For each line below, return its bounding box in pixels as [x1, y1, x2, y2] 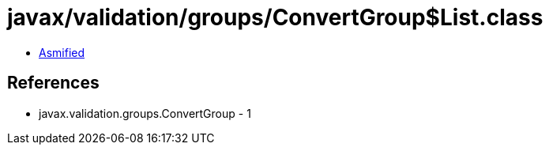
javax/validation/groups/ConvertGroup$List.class [7, 4, 543, 31]
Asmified [39, 45, 85, 59]
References [7, 73, 100, 93]
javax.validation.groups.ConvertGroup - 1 [39, 106, 251, 120]
